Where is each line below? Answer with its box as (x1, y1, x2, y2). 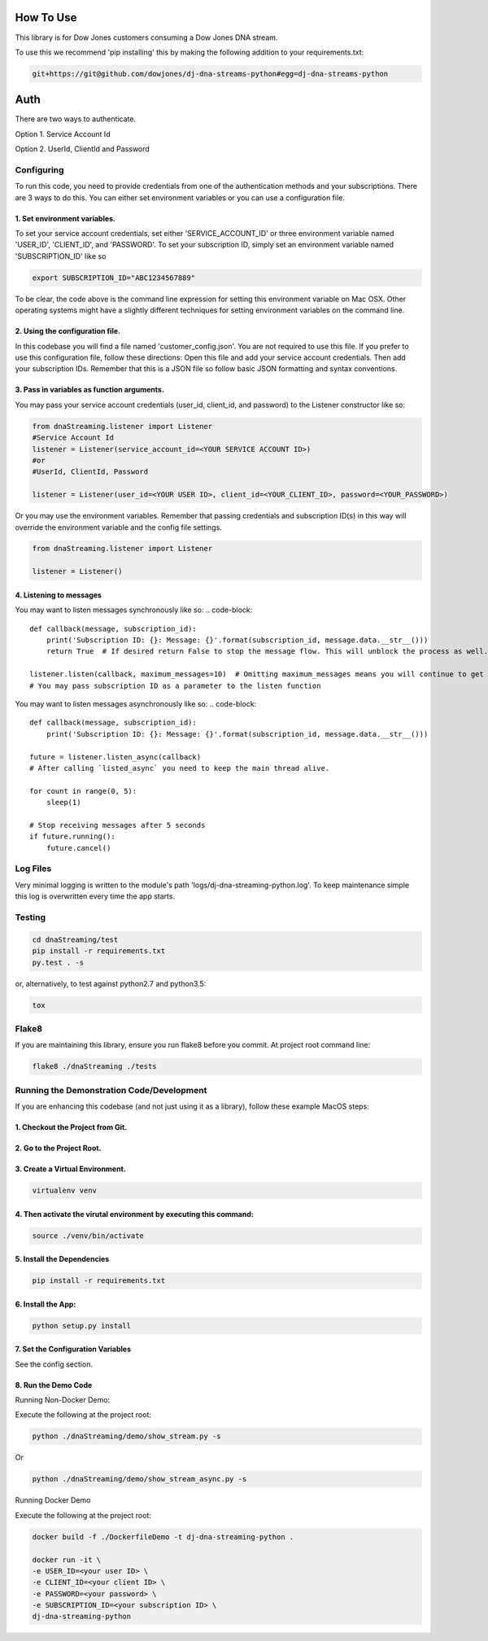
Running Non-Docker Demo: (15, 1395, 110, 1405)
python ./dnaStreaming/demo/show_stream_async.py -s (32, 1474, 247, 1484)
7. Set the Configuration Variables (15, 1344, 132, 1354)
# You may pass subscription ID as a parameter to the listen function (29, 680, 321, 690)
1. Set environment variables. (15, 213, 116, 223)
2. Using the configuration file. (15, 326, 121, 336)
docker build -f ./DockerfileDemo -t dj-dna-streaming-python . (32, 1532, 294, 1542)
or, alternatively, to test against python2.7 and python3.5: (15, 978, 207, 988)
